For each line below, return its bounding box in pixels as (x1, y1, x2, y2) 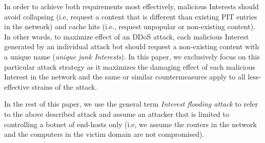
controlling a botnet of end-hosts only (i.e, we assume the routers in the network (4, 118, 257, 129)
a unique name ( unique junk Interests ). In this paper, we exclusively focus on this (4, 51, 260, 62)
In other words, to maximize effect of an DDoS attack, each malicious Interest (4, 31, 249, 42)
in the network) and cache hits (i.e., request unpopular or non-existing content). (4, 21, 256, 32)
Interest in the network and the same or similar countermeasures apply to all (4, 71, 246, 82)
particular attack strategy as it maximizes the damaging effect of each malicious (4, 61, 255, 72)
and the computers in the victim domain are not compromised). (4, 129, 205, 139)
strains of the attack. (32, 81, 97, 92)
